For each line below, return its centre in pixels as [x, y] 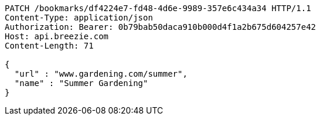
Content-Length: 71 [49, 46]
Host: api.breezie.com [57, 36]
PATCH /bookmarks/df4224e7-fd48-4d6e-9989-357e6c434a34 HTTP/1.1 [158, 8]
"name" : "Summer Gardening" [81, 83]
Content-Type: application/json [79, 18]
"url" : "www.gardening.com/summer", [101, 74]
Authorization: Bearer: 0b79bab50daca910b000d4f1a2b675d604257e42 [161, 27]
